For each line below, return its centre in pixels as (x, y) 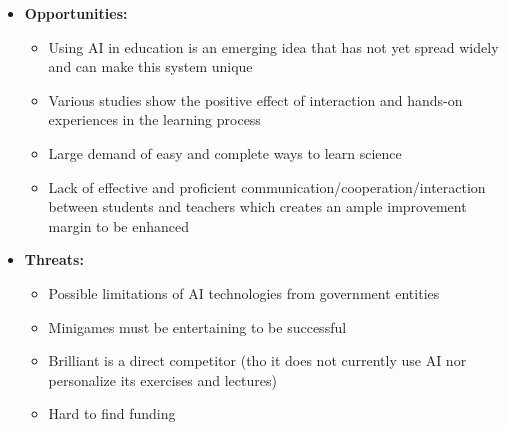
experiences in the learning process (154, 119)
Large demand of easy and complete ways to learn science (225, 152)
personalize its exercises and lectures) (162, 379)
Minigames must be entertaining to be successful (197, 326)
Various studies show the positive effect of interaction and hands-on (255, 99)
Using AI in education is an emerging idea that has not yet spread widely (273, 46)
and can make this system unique (150, 66)
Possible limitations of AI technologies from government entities (244, 292)
